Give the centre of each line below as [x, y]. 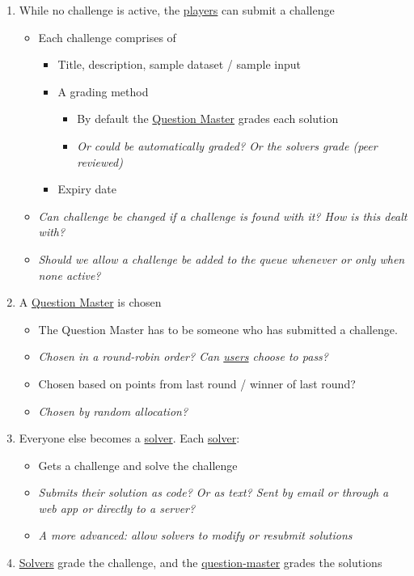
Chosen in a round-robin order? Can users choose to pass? [183, 356]
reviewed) [100, 161]
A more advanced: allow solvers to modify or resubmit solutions [195, 535]
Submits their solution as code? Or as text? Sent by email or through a [213, 492]
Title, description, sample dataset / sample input [179, 64]
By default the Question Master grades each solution [208, 119]
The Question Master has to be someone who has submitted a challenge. [218, 329]
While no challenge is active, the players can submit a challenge [177, 10]
